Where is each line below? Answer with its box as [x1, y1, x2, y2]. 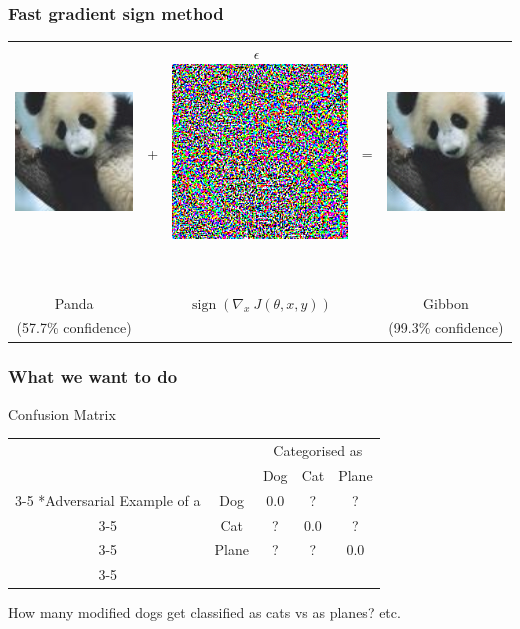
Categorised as [273, 440, 363, 461]
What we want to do [8, 364, 178, 389]
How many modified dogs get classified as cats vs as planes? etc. [8, 602, 401, 623]
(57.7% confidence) [16, 317, 132, 338]
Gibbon [423, 292, 469, 313]
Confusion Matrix [8, 403, 116, 424]
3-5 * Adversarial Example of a [15, 489, 201, 510]
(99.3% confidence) [388, 317, 504, 338]
